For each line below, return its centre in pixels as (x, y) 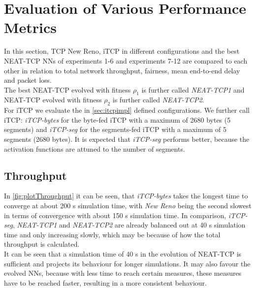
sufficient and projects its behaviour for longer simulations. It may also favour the (127, 263)
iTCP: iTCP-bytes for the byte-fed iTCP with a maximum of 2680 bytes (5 (117, 119)
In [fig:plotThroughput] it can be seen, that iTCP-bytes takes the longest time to (126, 196)
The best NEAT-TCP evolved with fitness (67, 89)
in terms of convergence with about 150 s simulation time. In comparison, (115, 215)
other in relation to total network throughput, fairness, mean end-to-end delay (122, 70)
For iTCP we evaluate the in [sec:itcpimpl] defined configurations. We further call (127, 110)
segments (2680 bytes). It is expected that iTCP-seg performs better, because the (127, 139)
